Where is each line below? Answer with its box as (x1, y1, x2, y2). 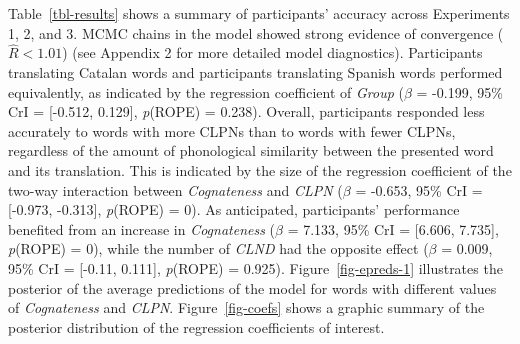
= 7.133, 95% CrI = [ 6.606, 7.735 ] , (287, 218, 499, 239)
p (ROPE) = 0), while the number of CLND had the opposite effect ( (8, 238, 429, 259)
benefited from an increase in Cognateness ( (8, 218, 276, 239)
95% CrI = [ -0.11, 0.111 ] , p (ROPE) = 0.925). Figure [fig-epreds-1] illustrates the (8, 257, 503, 278)
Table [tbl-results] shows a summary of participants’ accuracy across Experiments (8, 3, 510, 23)
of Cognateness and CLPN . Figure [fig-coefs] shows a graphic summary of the (8, 297, 485, 318)
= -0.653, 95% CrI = (355, 179, 483, 200)
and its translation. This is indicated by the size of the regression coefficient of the (8, 159, 512, 180)
